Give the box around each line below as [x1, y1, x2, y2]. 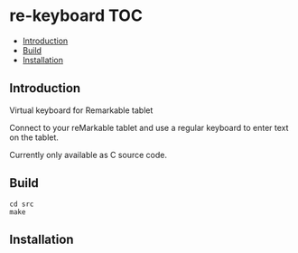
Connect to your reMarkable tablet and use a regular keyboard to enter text [9, 122, 289, 133]
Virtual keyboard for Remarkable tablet [9, 105, 154, 116]
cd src [9, 200, 34, 209]
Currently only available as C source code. [9, 149, 167, 160]
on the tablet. [9, 132, 59, 143]
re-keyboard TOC [9, 5, 143, 26]
